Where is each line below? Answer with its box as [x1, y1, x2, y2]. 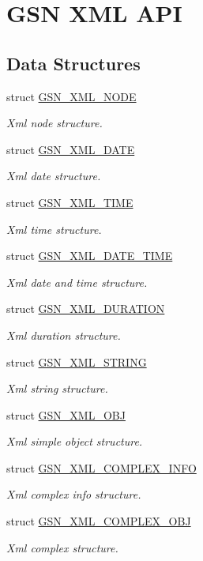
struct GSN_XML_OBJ [6, 406, 126, 423]
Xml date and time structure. [6, 273, 148, 290]
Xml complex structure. [6, 539, 118, 555]
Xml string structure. [6, 380, 108, 397]
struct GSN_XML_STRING [6, 353, 147, 370]
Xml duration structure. [6, 326, 121, 343]
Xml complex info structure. [6, 486, 141, 503]
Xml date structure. [6, 168, 101, 184]
